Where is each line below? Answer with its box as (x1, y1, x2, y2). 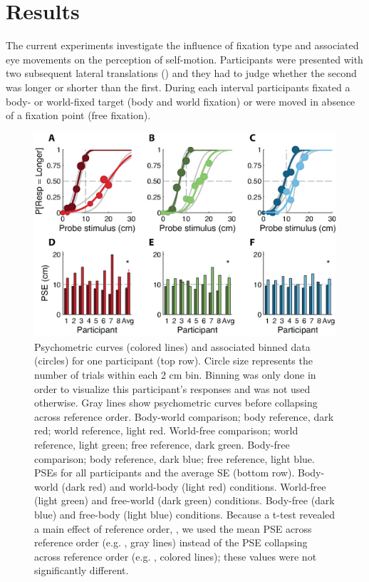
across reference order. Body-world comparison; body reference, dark (34, 409, 334, 424)
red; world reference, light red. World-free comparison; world (34, 423, 298, 438)
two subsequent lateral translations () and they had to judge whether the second (6, 66, 357, 81)
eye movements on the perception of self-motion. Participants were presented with (6, 51, 363, 66)
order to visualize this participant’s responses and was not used (34, 381, 311, 396)
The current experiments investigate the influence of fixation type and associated (6, 38, 359, 53)
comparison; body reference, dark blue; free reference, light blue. (34, 451, 315, 466)
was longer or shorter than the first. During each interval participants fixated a (6, 79, 350, 94)
